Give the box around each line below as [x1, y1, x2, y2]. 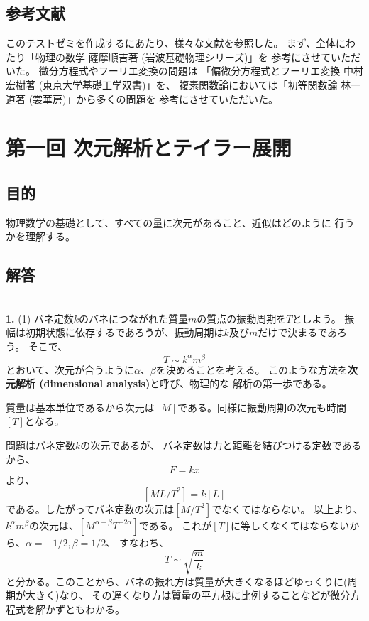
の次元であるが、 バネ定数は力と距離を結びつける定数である [80, 437, 362, 452]
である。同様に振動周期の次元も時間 [177, 399, 346, 414]
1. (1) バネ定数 [6, 310, 74, 325]
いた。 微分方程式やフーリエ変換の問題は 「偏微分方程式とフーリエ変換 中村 [6, 63, 363, 78]
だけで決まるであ [258, 325, 338, 340]
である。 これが [138, 517, 212, 532]
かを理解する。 [6, 229, 75, 244]
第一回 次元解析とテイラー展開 [6, 133, 292, 162]
